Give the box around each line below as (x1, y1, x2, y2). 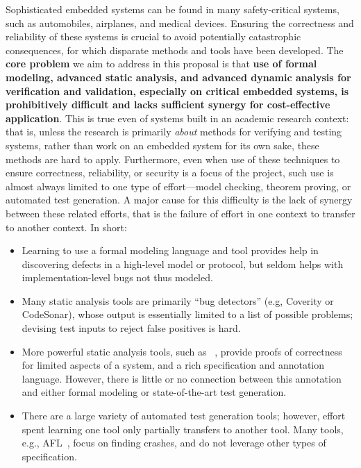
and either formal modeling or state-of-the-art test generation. (22, 385, 287, 399)
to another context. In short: (6, 219, 127, 234)
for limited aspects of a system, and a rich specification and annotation (22, 358, 325, 372)
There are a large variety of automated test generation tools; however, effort (22, 408, 346, 423)
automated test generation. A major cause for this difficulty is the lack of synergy (6, 192, 353, 207)
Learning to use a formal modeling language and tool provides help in (22, 243, 319, 258)
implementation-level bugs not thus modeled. (22, 270, 213, 285)
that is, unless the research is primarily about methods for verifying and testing (6, 124, 342, 139)
